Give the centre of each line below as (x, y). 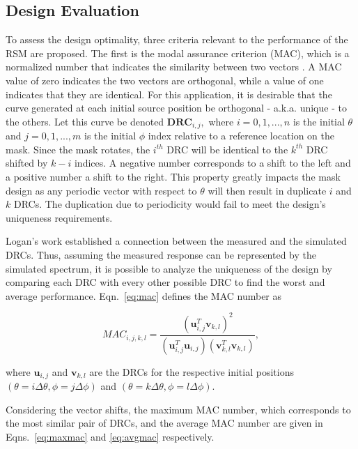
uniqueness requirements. (59, 217)
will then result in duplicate (267, 190)
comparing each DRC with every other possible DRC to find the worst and (165, 282)
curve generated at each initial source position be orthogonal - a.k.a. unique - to (176, 108)
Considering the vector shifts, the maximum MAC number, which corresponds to (178, 409)
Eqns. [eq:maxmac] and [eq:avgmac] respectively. (110, 436)
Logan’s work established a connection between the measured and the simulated (176, 241)
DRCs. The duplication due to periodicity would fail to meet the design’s (170, 204)
